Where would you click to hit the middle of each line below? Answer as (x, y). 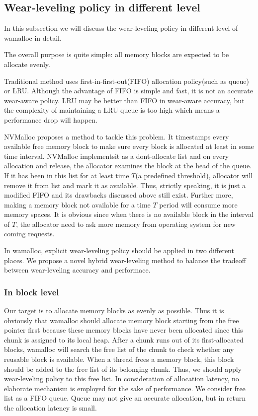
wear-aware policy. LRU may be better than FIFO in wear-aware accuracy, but (124, 100)
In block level (32, 292)
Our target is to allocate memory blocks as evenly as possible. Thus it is (114, 311)
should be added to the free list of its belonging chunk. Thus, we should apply (123, 369)
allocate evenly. (27, 64)
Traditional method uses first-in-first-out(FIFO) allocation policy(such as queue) (127, 81)
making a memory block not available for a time (77, 204)
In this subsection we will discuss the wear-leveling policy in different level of (121, 28)
